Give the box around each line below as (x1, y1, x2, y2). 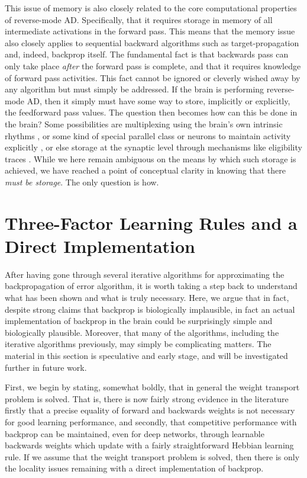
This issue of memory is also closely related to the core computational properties (5, 2, 297, 14)
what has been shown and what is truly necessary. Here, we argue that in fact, (5, 291, 289, 303)
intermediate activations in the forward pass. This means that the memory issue (5, 25, 295, 37)
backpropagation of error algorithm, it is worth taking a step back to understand (5, 280, 298, 292)
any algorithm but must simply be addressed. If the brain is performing (5, 83, 264, 95)
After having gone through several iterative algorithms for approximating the (5, 268, 285, 280)
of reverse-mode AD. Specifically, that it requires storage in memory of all (5, 13, 273, 25)
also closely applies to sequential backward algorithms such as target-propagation (5, 36, 299, 49)
